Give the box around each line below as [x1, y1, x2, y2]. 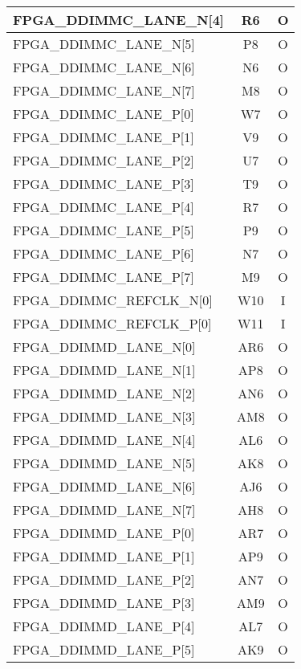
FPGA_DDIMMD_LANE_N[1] [13, 361, 196, 379]
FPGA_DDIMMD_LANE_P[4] [13, 617, 195, 635]
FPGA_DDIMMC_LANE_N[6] [13, 58, 195, 76]
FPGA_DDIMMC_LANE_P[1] [13, 128, 194, 146]
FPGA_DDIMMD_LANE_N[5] [13, 454, 196, 472]
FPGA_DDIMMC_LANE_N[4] [13, 10, 224, 29]
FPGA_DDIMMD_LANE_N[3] [13, 407, 196, 426]
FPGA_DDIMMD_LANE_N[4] [13, 430, 196, 449]
